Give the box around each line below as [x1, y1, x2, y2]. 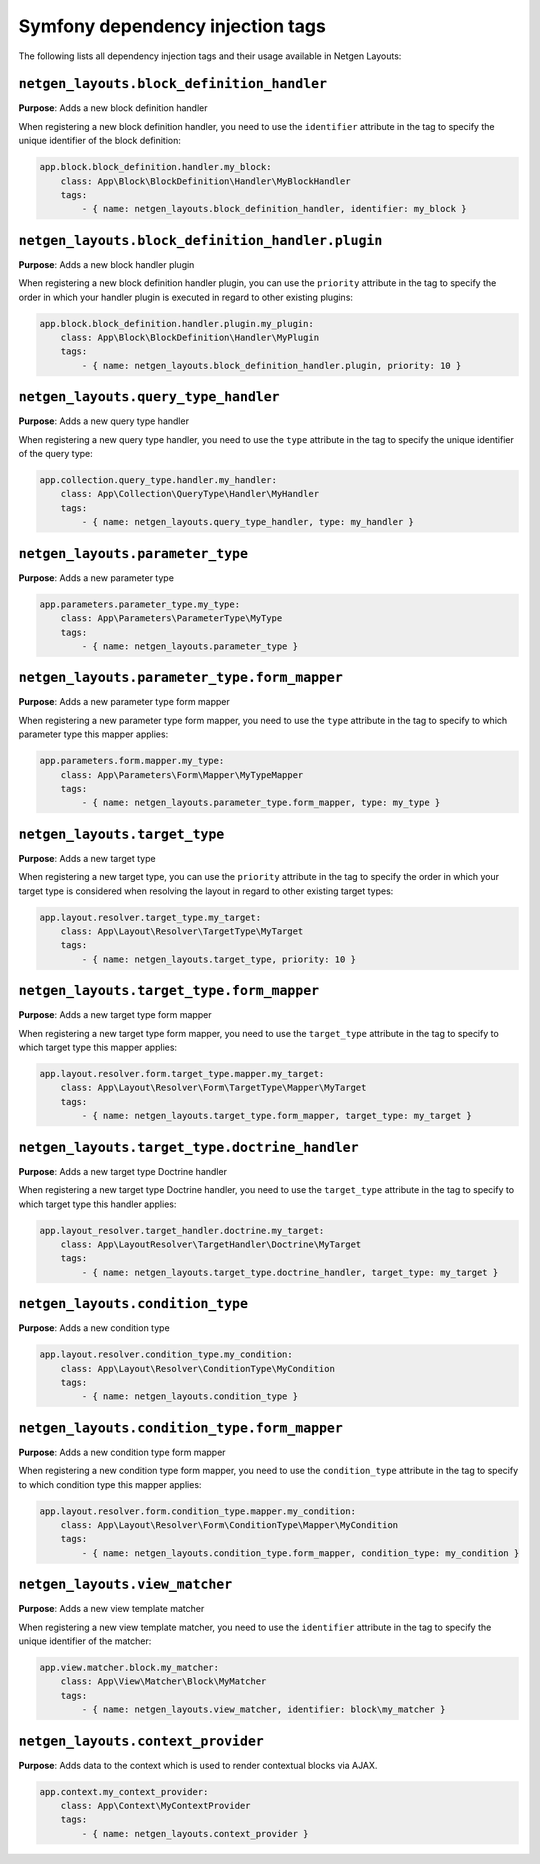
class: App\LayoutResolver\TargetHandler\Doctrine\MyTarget [60, 1238, 362, 1250]
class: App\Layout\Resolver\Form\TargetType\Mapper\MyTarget [60, 1082, 367, 1094]
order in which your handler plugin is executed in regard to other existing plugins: [18, 291, 354, 303]
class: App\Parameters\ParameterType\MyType [60, 613, 283, 624]
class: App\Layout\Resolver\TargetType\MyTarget [60, 926, 304, 937]
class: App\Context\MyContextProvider [60, 1800, 251, 1812]
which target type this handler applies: [18, 1198, 177, 1210]
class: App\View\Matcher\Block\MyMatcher [60, 1676, 267, 1687]
